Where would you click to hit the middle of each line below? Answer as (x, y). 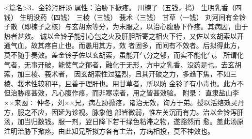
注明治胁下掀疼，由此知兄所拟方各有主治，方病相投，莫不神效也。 (109, 131)
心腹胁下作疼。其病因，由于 (204, 26)
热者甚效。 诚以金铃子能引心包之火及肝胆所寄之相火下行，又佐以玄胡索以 (120, 36)
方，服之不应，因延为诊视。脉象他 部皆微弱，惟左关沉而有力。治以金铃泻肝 (124, 112)
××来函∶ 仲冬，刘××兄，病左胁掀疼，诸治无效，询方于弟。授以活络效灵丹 (124, 102)
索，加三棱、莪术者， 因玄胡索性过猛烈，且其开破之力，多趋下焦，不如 (117, 74)
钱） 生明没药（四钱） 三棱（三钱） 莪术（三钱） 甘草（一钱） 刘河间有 (118, 17)
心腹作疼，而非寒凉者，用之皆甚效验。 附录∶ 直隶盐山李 (149, 93)
